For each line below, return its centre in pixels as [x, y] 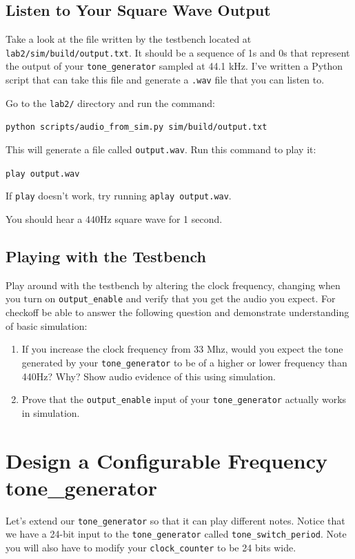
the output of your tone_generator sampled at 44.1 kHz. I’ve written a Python [174, 66]
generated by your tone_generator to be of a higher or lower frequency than [184, 362]
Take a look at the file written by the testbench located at [129, 39]
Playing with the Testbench [106, 256]
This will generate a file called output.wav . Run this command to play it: [161, 149]
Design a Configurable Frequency [167, 460]
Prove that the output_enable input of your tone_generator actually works [184, 399]
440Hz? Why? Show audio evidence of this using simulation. [149, 376]
